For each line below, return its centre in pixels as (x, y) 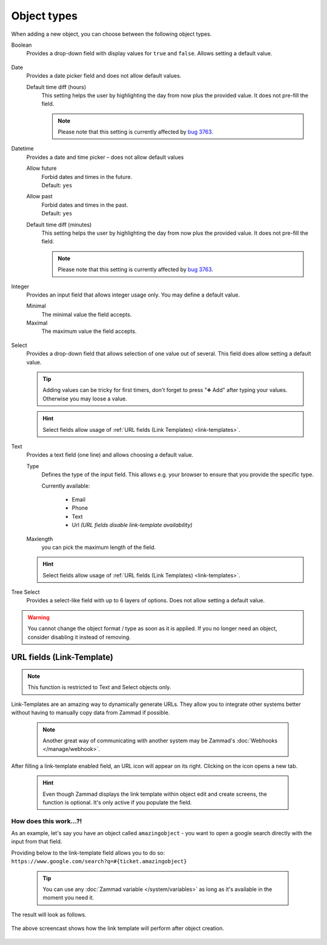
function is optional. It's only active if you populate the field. (117, 802)
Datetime (22, 149)
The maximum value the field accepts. (89, 331)
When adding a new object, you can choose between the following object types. (111, 34)
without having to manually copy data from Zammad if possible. (91, 713)
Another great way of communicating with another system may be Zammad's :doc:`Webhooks (160, 741)
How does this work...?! (47, 821)
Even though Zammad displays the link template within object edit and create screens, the (155, 794)
